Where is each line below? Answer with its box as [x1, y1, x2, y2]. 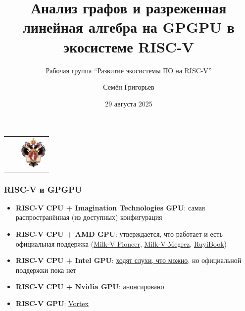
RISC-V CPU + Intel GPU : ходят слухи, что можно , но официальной [15, 255, 242, 265]
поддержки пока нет [15, 264, 76, 275]
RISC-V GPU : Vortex [15, 298, 89, 308]
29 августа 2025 [105, 98, 152, 108]
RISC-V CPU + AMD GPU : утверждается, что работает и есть [15, 229, 223, 239]
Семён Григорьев [103, 82, 154, 92]
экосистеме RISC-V [63, 36, 194, 56]
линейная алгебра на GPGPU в [23, 17, 235, 37]
